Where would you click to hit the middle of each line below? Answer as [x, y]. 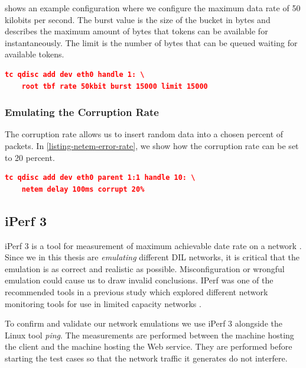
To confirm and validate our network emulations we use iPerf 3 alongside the [144, 323]
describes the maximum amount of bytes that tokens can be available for [136, 31]
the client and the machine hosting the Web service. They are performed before [149, 346]
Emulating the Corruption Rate [82, 112]
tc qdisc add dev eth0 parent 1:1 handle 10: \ [100, 178]
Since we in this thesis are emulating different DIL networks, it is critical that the [152, 257]
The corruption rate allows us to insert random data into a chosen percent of [144, 134]
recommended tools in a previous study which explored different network [136, 291]
